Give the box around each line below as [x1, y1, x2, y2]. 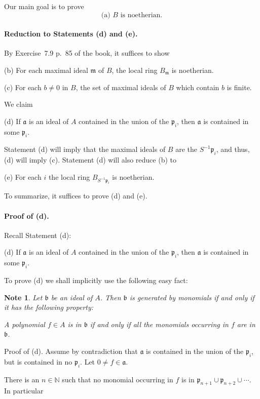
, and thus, [216, 144, 250, 154]
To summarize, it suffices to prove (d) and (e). [4, 190, 147, 201]
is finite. [227, 82, 252, 92]
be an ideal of [51, 292, 93, 302]
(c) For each [4, 82, 42, 92]
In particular [4, 385, 44, 396]
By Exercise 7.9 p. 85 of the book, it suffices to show [4, 48, 170, 58]
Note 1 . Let [4, 292, 43, 302]
